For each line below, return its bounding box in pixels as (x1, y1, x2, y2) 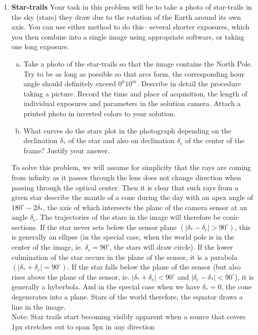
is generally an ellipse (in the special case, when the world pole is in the (11, 231, 234, 242)
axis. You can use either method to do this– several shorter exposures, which (11, 21, 250, 32)
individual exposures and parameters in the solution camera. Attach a (23, 98, 241, 109)
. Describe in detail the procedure (137, 78, 241, 89)
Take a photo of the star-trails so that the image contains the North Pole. (23, 58, 252, 69)
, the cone (221, 281, 252, 292)
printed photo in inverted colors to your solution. (23, 108, 176, 118)
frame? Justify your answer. (23, 145, 110, 155)
